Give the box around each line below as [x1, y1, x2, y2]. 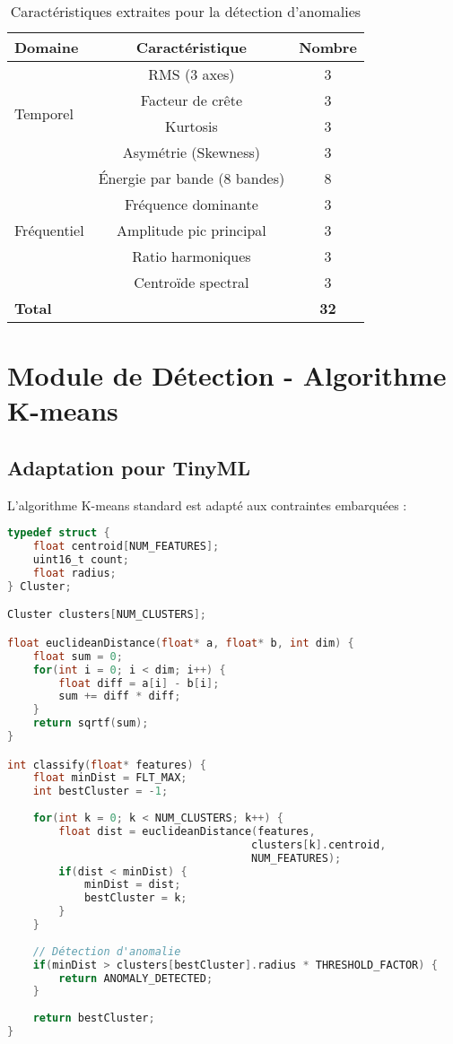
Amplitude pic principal [117, 220, 266, 240]
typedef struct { [7, 526, 110, 540]
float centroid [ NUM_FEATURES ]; [32, 540, 220, 553]
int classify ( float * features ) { [7, 758, 207, 771]
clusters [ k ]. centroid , [251, 838, 387, 851]
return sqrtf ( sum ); [32, 717, 149, 730]
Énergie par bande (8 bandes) [98, 168, 285, 188]
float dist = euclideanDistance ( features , [58, 824, 316, 838]
